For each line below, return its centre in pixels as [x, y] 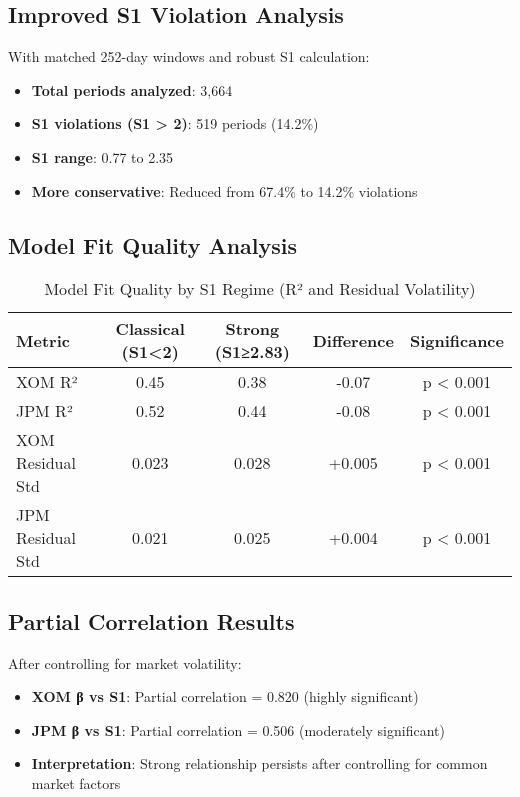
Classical [150, 329]
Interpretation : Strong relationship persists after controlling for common [259, 763]
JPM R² [44, 411]
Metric [43, 340]
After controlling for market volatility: [125, 662]
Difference [353, 340]
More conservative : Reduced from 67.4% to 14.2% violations [224, 190]
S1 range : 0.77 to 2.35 [102, 156]
